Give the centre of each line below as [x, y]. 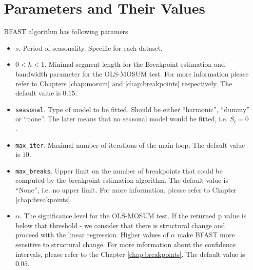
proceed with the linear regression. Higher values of [92, 235]
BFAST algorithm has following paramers [66, 31]
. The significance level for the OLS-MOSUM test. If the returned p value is [133, 216]
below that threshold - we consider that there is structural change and [120, 225]
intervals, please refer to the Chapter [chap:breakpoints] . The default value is [130, 254]
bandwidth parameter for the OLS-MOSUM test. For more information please [132, 73]
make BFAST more [206, 235]
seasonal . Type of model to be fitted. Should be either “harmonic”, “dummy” [132, 109]
